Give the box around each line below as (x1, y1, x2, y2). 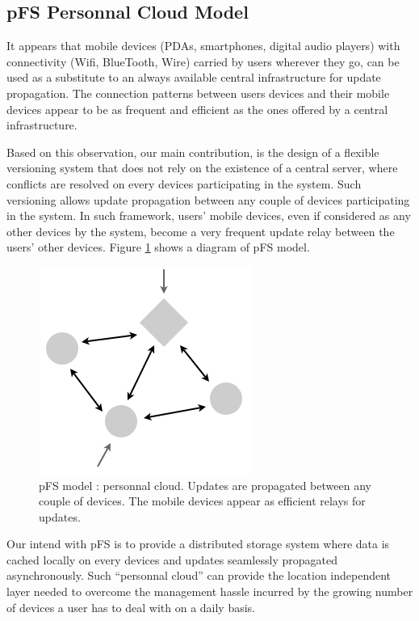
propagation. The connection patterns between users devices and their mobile (6, 84, 390, 101)
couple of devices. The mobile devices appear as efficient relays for (39, 492, 366, 509)
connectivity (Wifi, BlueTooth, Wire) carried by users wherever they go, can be (6, 53, 400, 70)
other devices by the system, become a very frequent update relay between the (6, 222, 395, 239)
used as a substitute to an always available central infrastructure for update (6, 69, 381, 86)
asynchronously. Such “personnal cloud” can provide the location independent (6, 567, 392, 584)
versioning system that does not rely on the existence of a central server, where (6, 159, 398, 176)
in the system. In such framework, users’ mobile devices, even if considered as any (6, 207, 411, 224)
